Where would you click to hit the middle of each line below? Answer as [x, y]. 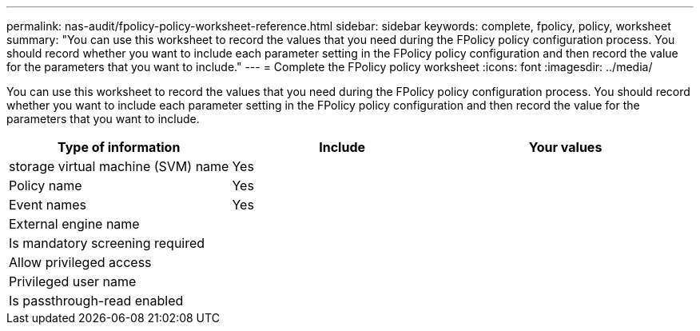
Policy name [46, 185]
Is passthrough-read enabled [96, 301]
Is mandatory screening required [107, 243]
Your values [565, 147]
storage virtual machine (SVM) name [119, 166]
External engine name [74, 224]
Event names [48, 205]
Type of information [119, 147]
